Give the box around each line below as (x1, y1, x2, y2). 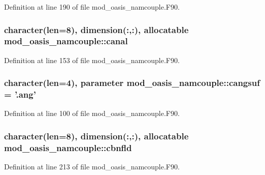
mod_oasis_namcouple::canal (4, 35, 128, 47)
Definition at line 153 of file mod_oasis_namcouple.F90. (4, 54, 180, 65)
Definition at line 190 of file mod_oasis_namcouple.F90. (4, 2, 180, 12)
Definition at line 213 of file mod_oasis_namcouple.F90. (4, 161, 180, 172)
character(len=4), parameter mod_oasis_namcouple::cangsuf (4, 76, 260, 89)
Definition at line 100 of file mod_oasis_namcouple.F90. (4, 108, 180, 119)
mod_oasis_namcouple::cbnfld (4, 141, 132, 154)
